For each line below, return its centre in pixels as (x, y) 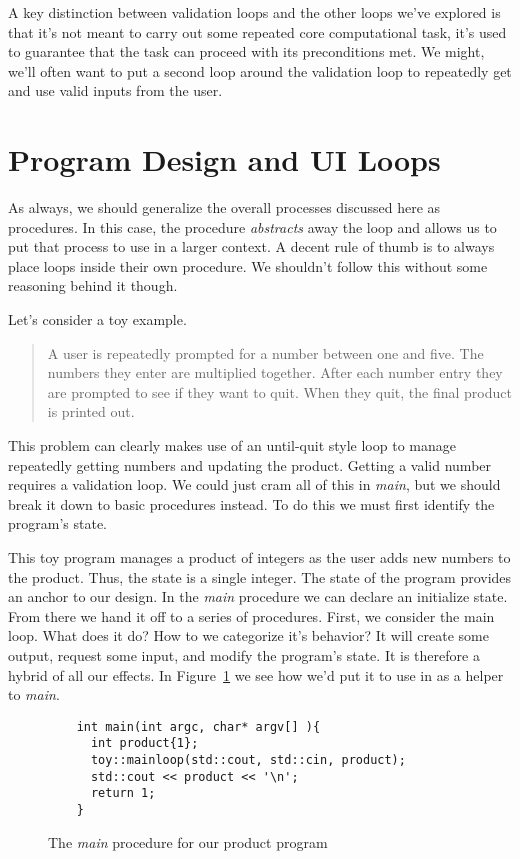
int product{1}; (144, 743)
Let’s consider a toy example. (97, 319)
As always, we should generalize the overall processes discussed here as (224, 207)
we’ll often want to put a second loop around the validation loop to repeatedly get (260, 70)
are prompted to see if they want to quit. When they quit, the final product (279, 391)
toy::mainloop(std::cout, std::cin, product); (248, 760)
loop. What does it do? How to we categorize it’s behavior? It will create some (248, 635)
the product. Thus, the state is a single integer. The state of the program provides (260, 576)
